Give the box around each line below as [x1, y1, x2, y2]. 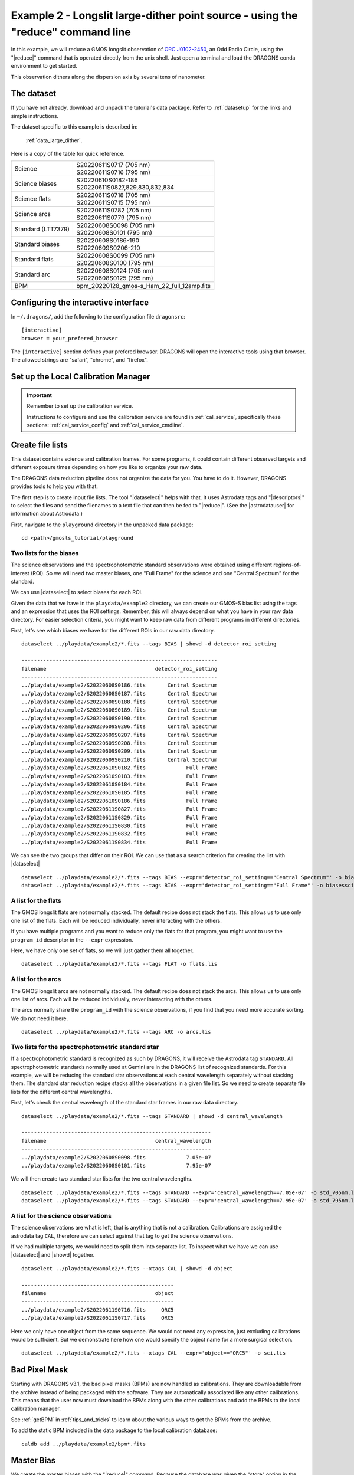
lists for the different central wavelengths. [11, 1088, 112, 1095]
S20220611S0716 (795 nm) [76, 168, 150, 176]
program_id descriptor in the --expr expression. [11, 936, 133, 943]
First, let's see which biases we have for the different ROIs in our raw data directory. [11, 627, 215, 634]
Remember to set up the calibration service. [27, 402, 133, 409]
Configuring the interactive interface [11, 297, 149, 307]
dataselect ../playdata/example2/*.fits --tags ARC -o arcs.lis [21, 1028, 212, 1035]
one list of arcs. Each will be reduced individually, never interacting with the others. [11, 995, 213, 1002]
